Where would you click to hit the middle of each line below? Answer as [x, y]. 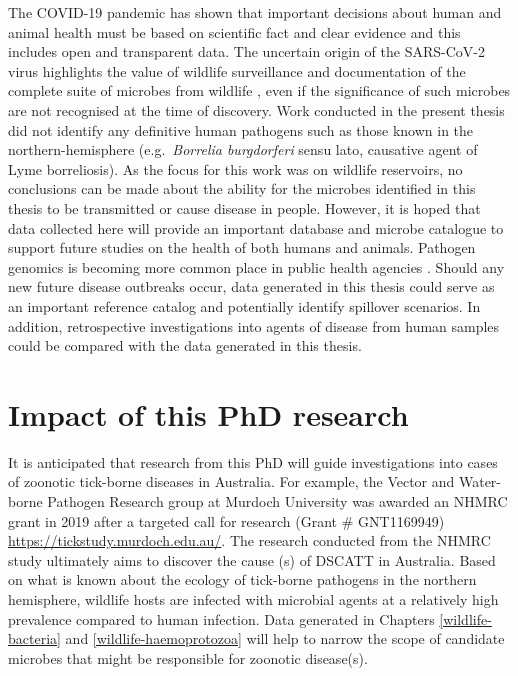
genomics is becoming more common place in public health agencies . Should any [256, 266]
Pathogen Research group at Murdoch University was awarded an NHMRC [277, 501]
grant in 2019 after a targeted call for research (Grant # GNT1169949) [226, 520]
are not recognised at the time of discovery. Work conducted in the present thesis [256, 109]
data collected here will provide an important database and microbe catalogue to [256, 227]
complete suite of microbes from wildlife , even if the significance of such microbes [259, 90]
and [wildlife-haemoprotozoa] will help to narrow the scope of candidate [285, 638]
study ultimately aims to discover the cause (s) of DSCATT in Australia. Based [252, 559]
